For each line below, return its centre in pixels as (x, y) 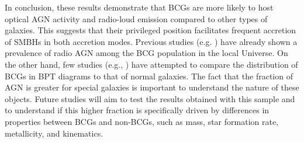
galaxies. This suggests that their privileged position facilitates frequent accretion (151, 30)
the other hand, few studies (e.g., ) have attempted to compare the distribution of (151, 64)
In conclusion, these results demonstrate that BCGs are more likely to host (139, 7)
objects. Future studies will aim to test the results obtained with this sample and (150, 98)
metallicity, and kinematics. (54, 133)
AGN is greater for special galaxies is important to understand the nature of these (152, 87)
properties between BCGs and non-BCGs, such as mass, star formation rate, (142, 121)
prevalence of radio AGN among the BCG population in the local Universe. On (146, 53)
